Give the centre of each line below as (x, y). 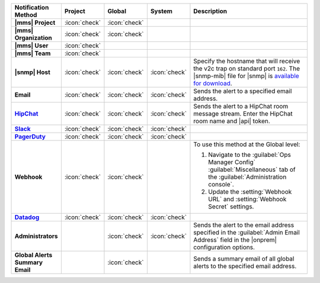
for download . (213, 83)
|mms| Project (35, 22)
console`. (221, 184)
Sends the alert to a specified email (243, 91)
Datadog (27, 217)
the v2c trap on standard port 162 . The (247, 68)
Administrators (36, 236)
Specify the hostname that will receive (247, 61)
